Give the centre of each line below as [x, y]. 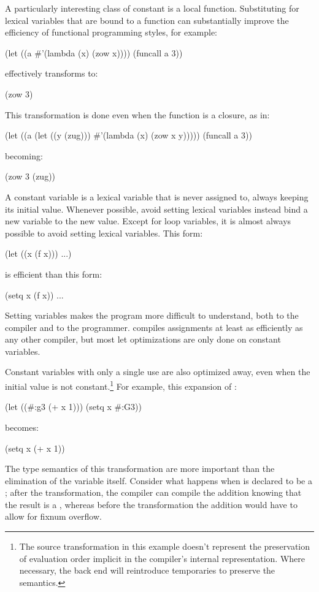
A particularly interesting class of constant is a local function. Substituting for [152, 8]
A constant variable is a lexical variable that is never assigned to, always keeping [157, 196]
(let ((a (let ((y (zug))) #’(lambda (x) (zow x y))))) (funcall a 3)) [129, 135]
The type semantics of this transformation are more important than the [140, 469]
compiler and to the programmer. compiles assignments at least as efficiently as [154, 327]
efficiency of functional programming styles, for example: [111, 32]
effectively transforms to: [52, 73]
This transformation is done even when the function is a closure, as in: [137, 114]
